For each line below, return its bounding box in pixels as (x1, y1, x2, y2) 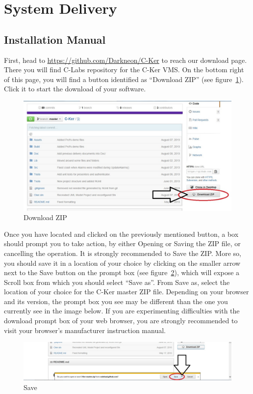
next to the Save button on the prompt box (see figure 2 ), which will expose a (4, 267, 240, 278)
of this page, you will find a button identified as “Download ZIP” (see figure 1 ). (4, 74, 244, 84)
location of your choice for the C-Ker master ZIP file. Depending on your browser (4, 286, 249, 297)
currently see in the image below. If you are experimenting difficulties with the (4, 306, 240, 316)
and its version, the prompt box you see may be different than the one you (4, 296, 228, 306)
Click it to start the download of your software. (4, 84, 146, 94)
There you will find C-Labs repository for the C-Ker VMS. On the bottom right (4, 64, 244, 75)
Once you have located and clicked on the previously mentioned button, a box (4, 228, 239, 239)
